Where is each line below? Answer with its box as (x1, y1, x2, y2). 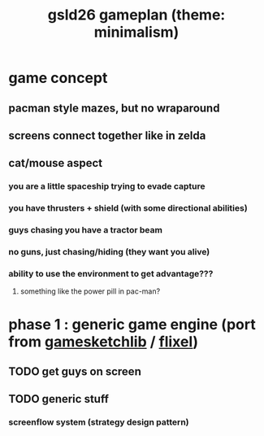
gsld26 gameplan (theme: (47, 6, 226, 24)
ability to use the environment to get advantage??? (8, 268, 214, 279)
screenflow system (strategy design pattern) (8, 416, 189, 428)
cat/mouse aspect (8, 156, 103, 170)
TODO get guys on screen (8, 364, 142, 378)
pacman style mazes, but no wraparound (8, 101, 220, 115)
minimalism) (93, 23, 180, 41)
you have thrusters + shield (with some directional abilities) (8, 203, 248, 214)
